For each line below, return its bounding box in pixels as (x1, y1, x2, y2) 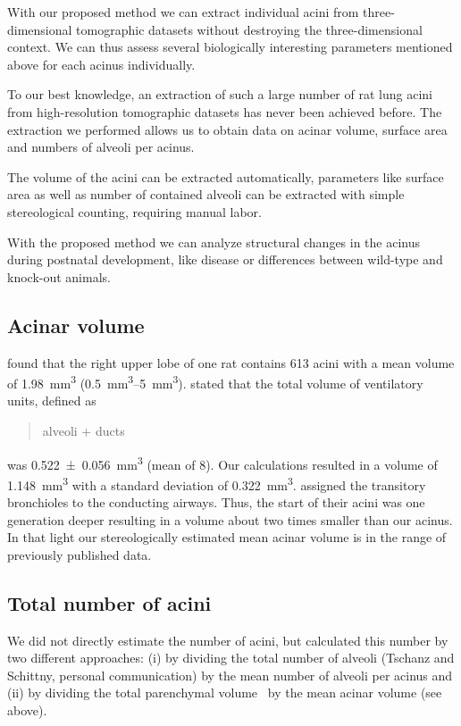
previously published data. (7, 545, 152, 563)
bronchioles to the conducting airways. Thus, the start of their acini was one (7, 493, 425, 512)
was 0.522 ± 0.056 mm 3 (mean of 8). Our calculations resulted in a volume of (7, 452, 438, 473)
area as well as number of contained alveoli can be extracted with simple (7, 185, 405, 204)
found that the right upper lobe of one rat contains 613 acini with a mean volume (7, 353, 455, 371)
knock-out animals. (7, 267, 111, 286)
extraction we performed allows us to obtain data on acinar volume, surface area (7, 120, 448, 138)
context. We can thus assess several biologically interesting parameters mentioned (7, 38, 453, 56)
